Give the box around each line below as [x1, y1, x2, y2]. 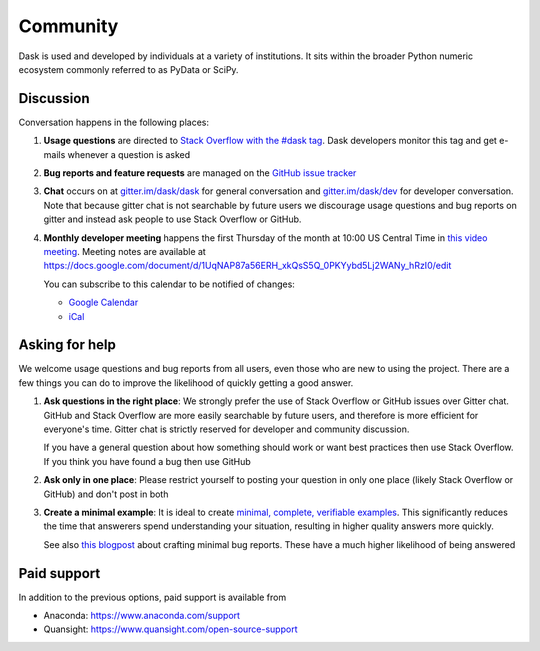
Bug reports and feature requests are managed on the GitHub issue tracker [43, 167, 357, 179]
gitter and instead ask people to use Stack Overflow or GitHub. [43, 213, 302, 225]
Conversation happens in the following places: [18, 116, 210, 128]
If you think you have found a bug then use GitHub [43, 455, 252, 467]
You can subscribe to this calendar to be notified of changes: [43, 278, 295, 290]
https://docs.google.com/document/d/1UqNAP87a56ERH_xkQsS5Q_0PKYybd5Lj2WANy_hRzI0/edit [43, 260, 452, 272]
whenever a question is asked [67, 148, 191, 160]
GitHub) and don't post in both [43, 488, 169, 500]
